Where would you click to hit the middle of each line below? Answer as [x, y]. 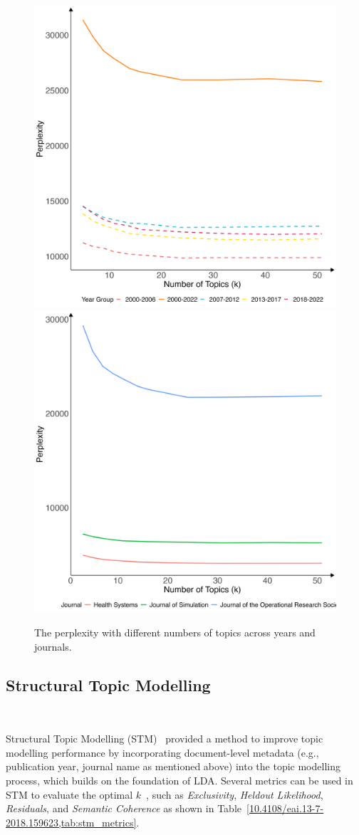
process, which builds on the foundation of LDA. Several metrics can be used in [179, 780]
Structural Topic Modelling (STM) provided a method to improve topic [165, 739]
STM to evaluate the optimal [69, 794]
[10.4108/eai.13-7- [285, 808]
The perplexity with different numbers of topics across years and [175, 632]
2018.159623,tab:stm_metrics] [71, 822]
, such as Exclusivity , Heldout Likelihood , [235, 794]
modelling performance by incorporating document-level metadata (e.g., [162, 752]
